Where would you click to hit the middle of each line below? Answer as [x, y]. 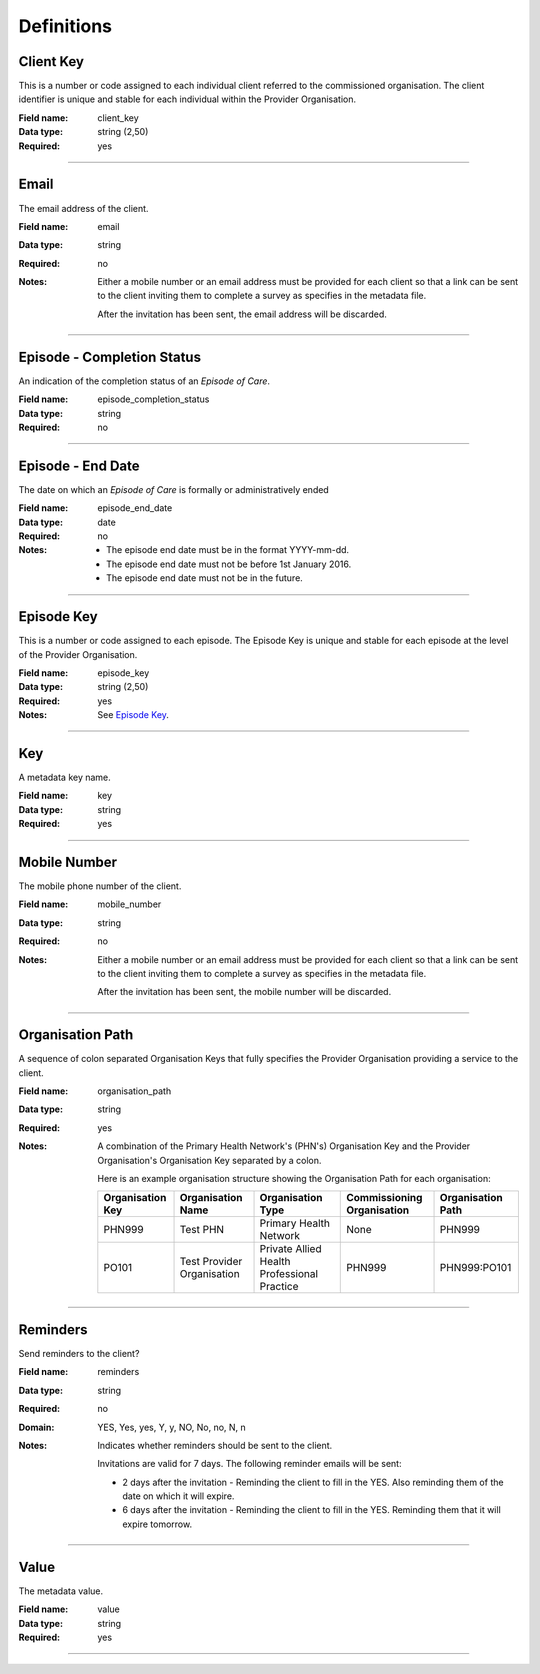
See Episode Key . [133, 715]
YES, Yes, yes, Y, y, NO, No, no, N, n [172, 1427]
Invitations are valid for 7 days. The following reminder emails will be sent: [249, 1464]
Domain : [36, 1427]
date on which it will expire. [178, 1496]
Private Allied [290, 1249]
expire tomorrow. [157, 1524]
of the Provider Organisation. [78, 654]
